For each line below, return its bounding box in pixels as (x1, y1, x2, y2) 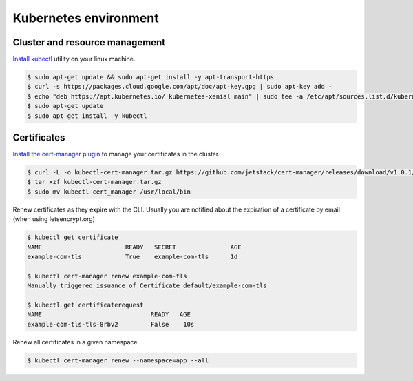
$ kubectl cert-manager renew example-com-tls (27, 272, 187, 280)
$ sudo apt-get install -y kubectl (27, 112, 147, 120)
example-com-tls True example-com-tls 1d (27, 253, 238, 261)
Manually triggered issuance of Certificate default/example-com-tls (27, 282, 267, 289)
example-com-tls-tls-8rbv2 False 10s (27, 320, 195, 328)
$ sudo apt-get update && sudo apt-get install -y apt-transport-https (27, 73, 275, 81)
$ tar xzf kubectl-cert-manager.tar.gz (27, 178, 162, 186)
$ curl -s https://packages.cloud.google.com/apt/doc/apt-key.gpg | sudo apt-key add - (27, 83, 332, 91)
